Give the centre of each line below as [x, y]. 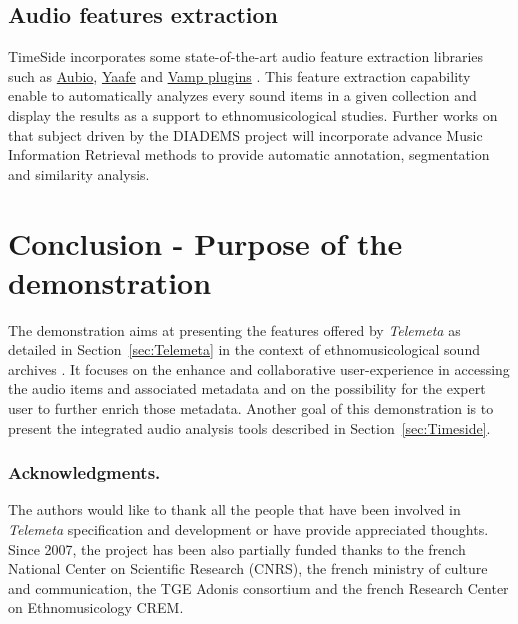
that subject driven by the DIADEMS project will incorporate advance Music [245, 134]
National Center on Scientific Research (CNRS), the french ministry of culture [248, 568]
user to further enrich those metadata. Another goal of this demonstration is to [251, 408]
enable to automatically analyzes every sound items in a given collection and [242, 95]
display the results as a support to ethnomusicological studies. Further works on [253, 114]
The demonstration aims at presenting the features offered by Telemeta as [234, 329]
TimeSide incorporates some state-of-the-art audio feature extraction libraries [246, 56]
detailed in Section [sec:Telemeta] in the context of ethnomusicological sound [244, 349]
